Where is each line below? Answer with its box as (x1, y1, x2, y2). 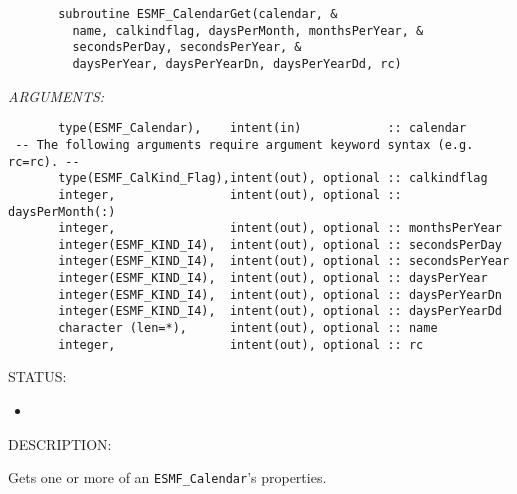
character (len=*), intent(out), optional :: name (58, 321, 438, 336)
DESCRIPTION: (8, 433, 112, 454)
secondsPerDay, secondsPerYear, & (72, 40, 302, 55)
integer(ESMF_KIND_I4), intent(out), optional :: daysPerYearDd (58, 304, 502, 319)
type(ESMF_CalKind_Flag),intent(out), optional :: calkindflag (58, 171, 488, 186)
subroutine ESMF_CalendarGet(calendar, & (58, 7, 338, 21)
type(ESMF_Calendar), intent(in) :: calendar (58, 121, 467, 136)
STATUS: (8, 366, 67, 387)
